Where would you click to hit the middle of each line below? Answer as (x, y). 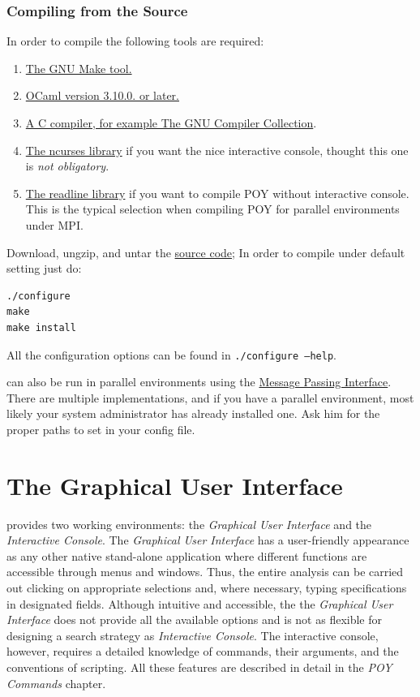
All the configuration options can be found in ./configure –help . (171, 354)
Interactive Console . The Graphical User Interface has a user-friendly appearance (208, 540)
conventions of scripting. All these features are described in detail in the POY (199, 667)
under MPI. (54, 224)
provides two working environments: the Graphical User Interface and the (189, 524)
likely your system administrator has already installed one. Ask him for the (193, 413)
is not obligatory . (67, 166)
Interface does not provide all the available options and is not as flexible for (195, 620)
